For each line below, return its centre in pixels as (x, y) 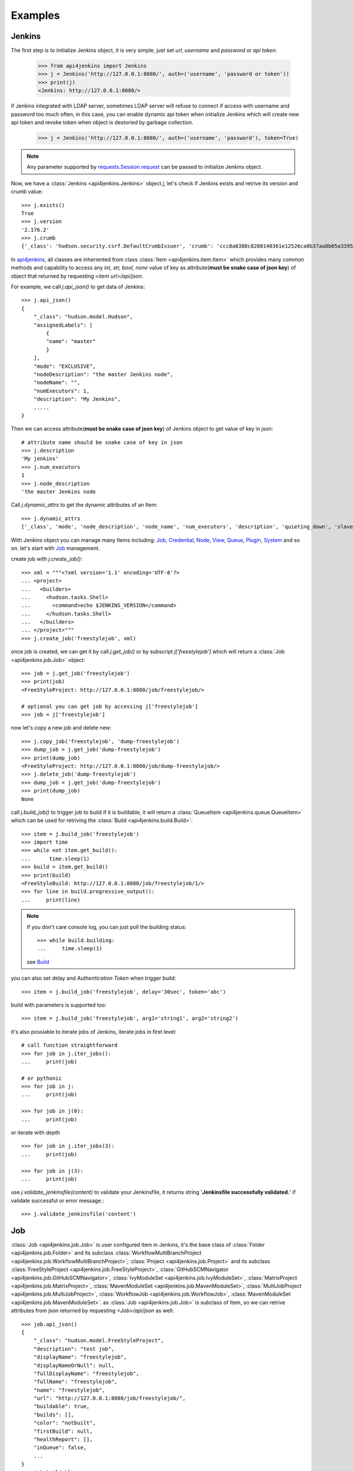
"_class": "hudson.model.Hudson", (83, 317)
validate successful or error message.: (57, 1200)
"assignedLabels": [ (63, 325)
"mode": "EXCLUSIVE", (65, 366)
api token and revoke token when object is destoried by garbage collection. (102, 122)
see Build (38, 961)
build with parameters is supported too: (59, 1005)
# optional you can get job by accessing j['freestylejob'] (110, 706)
